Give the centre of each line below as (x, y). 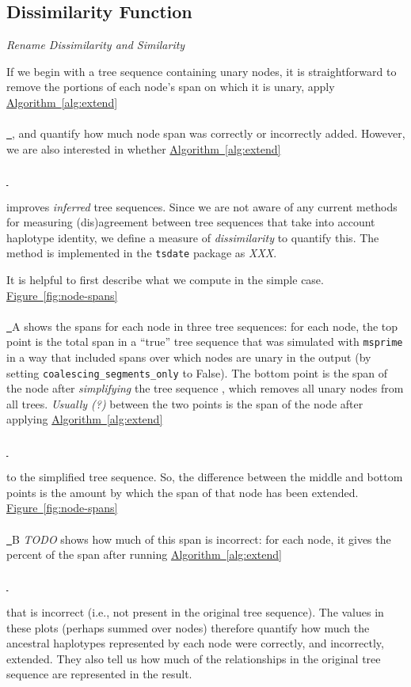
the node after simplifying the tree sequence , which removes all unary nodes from (205, 388)
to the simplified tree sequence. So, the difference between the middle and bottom (205, 477)
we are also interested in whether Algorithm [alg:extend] (144, 148)
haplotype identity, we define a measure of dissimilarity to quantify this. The (193, 237)
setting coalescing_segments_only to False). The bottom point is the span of (197, 372)
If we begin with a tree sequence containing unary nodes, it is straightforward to (202, 71)
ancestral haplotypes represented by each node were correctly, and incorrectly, (195, 643)
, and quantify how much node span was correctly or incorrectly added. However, (209, 133)
